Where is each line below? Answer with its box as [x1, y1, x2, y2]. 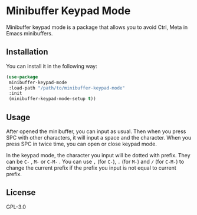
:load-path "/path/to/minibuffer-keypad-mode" [8, 85, 126, 91]
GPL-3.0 [6, 203, 27, 210]
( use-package [6, 74, 38, 80]
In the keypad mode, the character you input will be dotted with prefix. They [6, 151, 191, 158]
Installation [6, 47, 48, 57]
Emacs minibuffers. [6, 29, 53, 37]
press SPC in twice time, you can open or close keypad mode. [6, 140, 157, 147]
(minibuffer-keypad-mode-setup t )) [8, 96, 96, 102]
